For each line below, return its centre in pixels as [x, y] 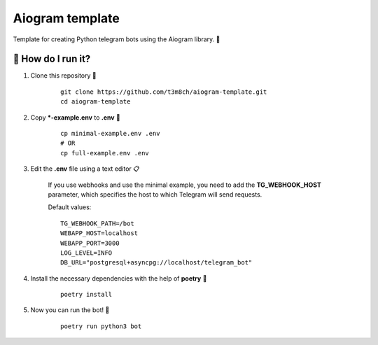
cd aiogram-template [96, 102]
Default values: [70, 207]
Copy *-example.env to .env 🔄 [75, 117]
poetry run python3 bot [101, 326]
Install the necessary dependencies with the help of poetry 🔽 [119, 278]
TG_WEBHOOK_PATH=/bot [97, 223]
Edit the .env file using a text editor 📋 [85, 169]
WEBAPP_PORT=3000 [90, 243]
